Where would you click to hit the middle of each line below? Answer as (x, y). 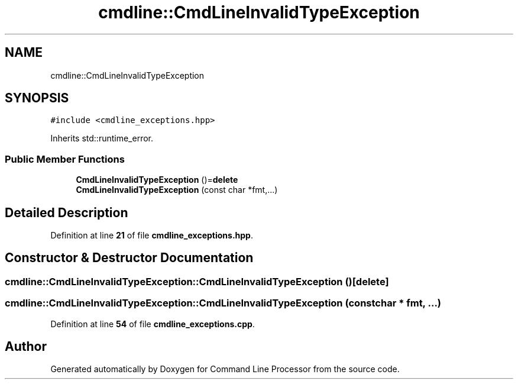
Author (26, 347)
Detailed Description (67, 212)
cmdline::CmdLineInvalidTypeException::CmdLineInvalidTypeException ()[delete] (197, 281)
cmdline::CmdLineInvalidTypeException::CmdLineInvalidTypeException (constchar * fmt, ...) (223, 303)
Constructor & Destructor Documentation (129, 258)
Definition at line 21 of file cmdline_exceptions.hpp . (152, 235)
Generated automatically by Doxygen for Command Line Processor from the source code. (225, 369)
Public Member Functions (65, 159)
